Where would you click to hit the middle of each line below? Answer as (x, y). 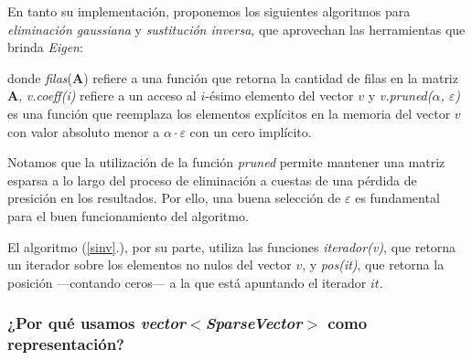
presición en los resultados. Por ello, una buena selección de (174, 198)
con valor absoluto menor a (84, 131)
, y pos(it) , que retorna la (373, 265)
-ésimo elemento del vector (279, 95)
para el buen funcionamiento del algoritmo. (128, 215)
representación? (66, 344)
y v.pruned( (400, 95)
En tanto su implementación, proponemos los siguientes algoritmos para (209, 11)
